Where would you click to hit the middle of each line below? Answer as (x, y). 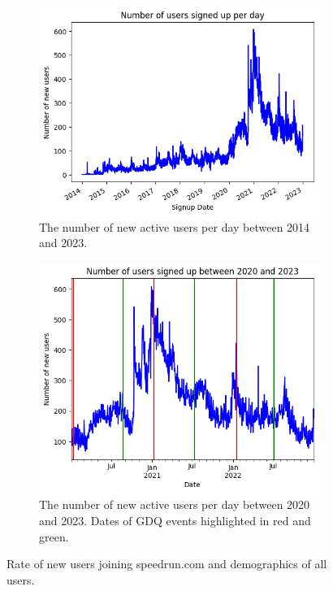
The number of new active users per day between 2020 (175, 504)
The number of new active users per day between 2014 (175, 226)
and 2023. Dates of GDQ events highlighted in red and (175, 520)
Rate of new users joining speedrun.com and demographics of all (167, 564)
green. (54, 536)
